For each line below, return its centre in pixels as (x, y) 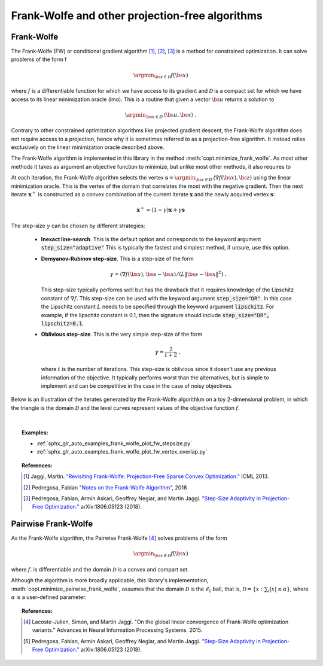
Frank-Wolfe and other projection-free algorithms (137, 16)
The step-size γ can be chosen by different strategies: (78, 226)
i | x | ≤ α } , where (289, 589)
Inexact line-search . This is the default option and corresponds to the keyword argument (151, 239)
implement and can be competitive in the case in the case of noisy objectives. (137, 386)
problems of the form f (39, 59)
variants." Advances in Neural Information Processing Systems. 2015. (117, 630)
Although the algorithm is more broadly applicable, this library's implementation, (110, 580)
